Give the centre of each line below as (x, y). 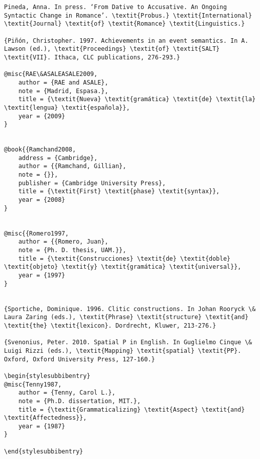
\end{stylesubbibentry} (44, 451)
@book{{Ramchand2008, (40, 150)
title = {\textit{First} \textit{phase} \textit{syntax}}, (119, 192)
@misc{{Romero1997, (36, 233)
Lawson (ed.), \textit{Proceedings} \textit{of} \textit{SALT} (112, 49)
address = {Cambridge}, (58, 158)
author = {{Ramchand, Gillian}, (72, 166)
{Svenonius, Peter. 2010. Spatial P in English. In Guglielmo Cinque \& (128, 342)
